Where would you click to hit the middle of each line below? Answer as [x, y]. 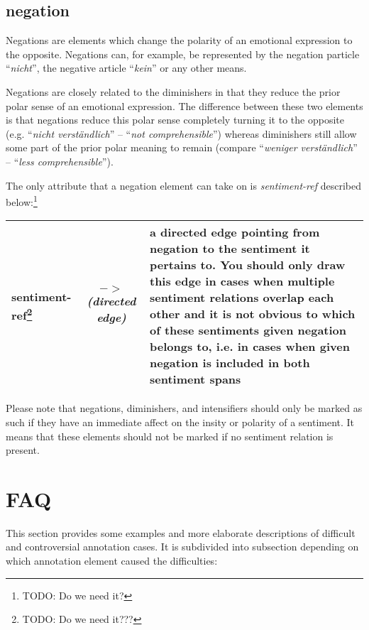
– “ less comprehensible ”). [60, 161]
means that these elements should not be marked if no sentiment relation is [170, 436]
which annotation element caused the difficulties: [112, 561]
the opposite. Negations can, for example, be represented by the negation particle [183, 54]
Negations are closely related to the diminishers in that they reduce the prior [173, 91]
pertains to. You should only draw [247, 265]
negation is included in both [230, 363]
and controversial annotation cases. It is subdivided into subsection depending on [182, 547]
